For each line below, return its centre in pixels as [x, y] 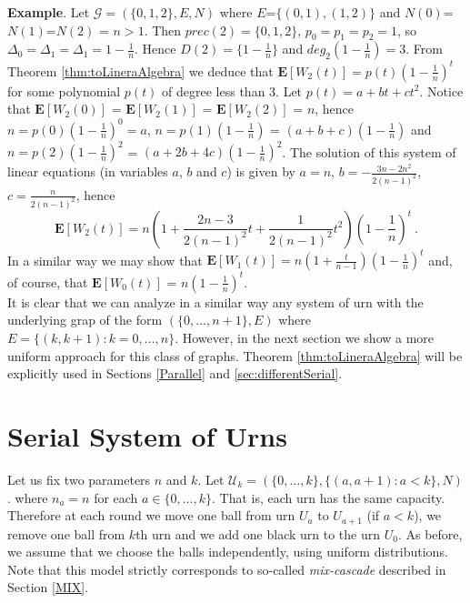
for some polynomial [64, 90]
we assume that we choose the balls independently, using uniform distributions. [228, 552]
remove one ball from [66, 533]
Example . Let [49, 12]
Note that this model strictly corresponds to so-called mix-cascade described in [227, 569]
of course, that [48, 281]
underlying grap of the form [85, 320]
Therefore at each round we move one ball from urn [151, 515]
